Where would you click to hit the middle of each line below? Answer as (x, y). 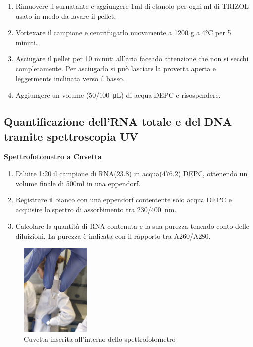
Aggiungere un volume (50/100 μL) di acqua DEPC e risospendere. (118, 95)
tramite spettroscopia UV (71, 136)
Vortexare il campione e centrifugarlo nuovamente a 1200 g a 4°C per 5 (123, 32)
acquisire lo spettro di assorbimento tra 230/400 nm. (96, 209)
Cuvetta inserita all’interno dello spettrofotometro (100, 338)
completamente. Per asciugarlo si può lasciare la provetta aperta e (116, 68)
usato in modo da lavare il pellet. (66, 16)
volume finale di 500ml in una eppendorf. (78, 183)
